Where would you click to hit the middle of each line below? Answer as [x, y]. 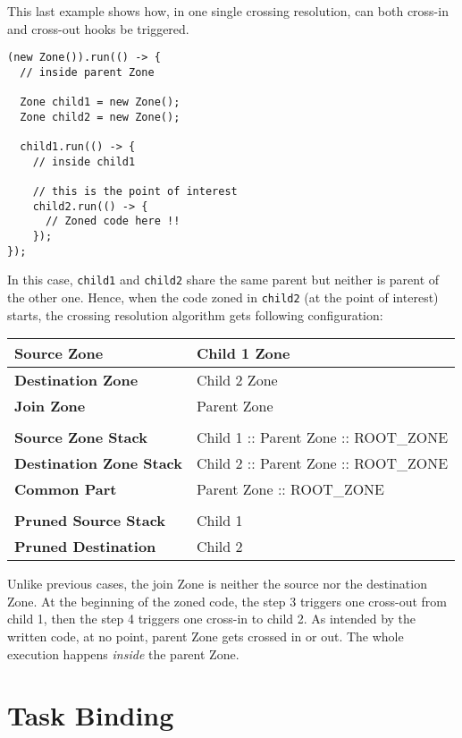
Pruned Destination [85, 547]
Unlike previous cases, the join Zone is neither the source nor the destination [217, 584]
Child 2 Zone [237, 380]
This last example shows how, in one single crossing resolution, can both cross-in [228, 11]
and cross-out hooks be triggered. [98, 28]
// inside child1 [84, 161]
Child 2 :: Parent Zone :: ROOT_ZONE [322, 463]
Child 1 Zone [243, 353]
